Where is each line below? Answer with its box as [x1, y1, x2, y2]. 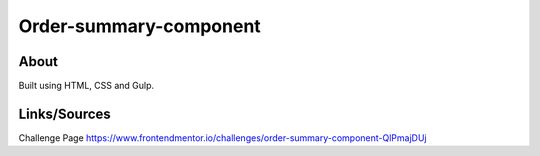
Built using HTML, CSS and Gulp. [18, 80, 155, 92]
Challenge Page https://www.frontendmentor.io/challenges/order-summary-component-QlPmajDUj [18, 131, 427, 144]
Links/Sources [18, 105, 112, 122]
